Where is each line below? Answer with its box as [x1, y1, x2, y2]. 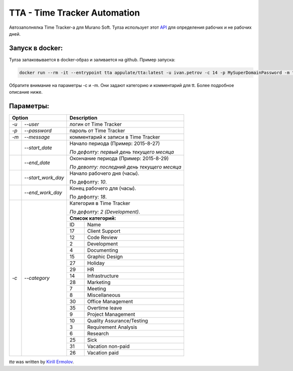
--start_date [24, 144, 52, 151]
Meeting [87, 286, 106, 292]
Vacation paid [87, 350, 119, 356]
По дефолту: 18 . [69, 193, 107, 200]
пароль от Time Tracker [69, 127, 126, 134]
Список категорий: [69, 215, 117, 222]
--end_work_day [24, 189, 63, 196]
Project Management [87, 311, 135, 318]
